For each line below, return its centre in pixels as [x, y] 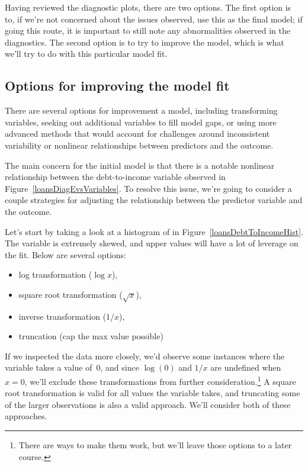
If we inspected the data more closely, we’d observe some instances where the [145, 356]
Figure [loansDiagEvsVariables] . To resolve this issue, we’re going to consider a [148, 188]
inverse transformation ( [62, 316]
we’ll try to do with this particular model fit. [86, 54]
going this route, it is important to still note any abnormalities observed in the [148, 30]
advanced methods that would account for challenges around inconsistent [137, 134]
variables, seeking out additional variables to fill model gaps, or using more [141, 122]
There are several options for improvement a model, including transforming [141, 110]
